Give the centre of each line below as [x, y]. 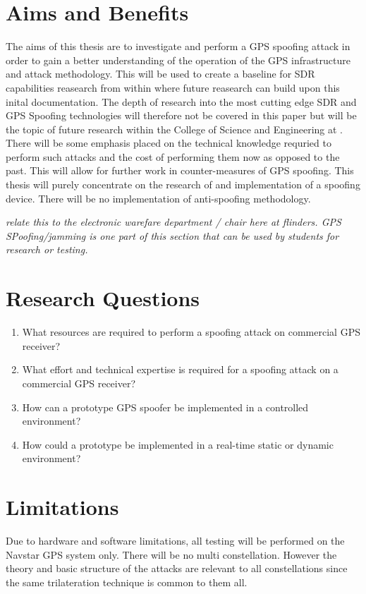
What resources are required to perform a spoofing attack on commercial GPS [191, 332]
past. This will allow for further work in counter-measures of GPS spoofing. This [180, 170]
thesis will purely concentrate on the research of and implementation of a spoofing [183, 184]
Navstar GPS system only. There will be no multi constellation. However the [171, 554]
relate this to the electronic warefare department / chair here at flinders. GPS [173, 222]
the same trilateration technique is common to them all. [127, 582]
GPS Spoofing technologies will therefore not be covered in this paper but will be [181, 115]
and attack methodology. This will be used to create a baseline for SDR [160, 74]
